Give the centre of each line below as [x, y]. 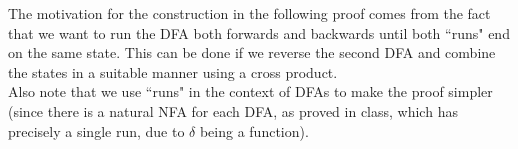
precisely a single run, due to [96, 130]
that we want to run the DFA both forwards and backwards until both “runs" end [259, 32]
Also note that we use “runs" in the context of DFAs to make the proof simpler [250, 91]
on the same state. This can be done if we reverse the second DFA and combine [252, 52]
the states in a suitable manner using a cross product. [173, 71]
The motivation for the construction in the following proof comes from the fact [249, 13]
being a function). [254, 130]
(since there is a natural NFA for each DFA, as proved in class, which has [233, 110]
